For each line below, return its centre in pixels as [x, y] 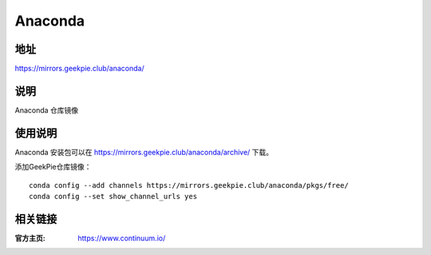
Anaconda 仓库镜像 [47, 110]
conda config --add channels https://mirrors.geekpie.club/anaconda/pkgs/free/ [189, 185]
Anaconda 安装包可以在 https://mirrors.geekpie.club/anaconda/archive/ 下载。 [144, 152]
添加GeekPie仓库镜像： [53, 167]
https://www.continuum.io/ [122, 238]
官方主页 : [30, 238]
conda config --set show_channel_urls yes [113, 197]
